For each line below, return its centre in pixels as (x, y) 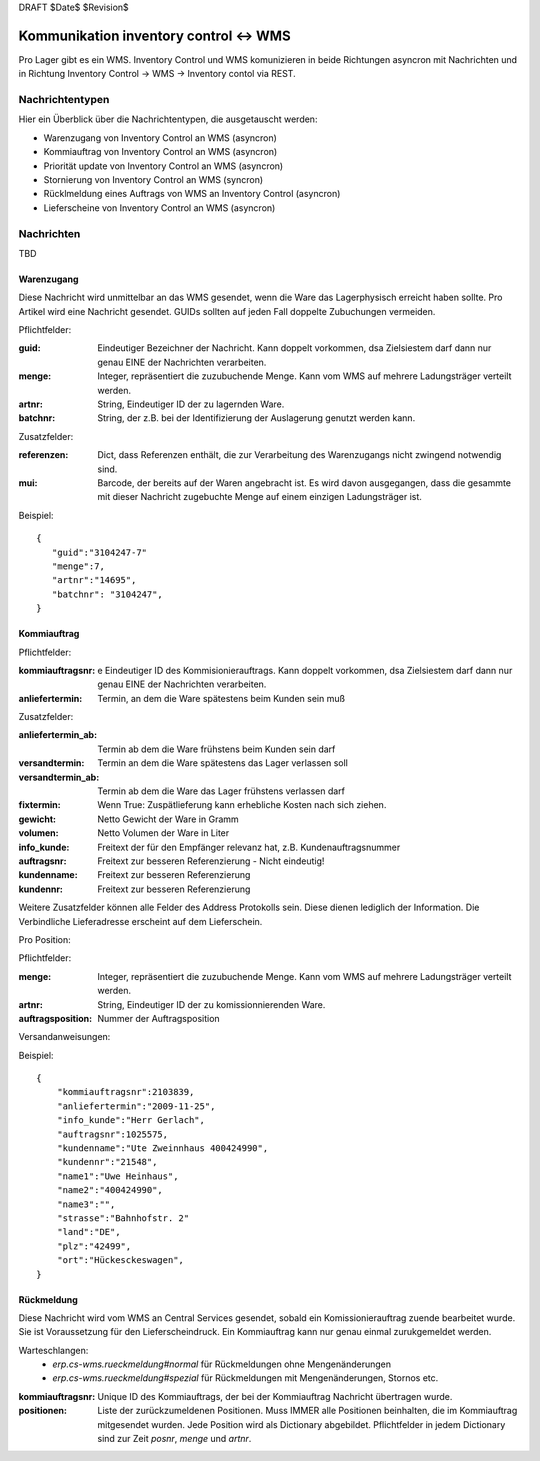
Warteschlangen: (53, 1350)
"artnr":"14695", (94, 580)
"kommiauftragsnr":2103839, (125, 1092)
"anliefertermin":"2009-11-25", (136, 1106)
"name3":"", (86, 1204)
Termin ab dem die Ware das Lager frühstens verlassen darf (221, 791)
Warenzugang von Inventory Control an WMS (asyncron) (160, 137)
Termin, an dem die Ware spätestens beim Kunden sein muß (221, 698)
